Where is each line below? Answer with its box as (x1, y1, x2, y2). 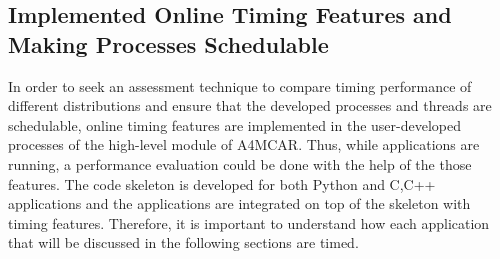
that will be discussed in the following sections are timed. (8, 232, 359, 253)
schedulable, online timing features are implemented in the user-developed (8, 114, 462, 135)
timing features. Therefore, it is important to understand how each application (8, 212, 490, 233)
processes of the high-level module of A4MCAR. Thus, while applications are (8, 134, 480, 155)
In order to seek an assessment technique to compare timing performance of (8, 75, 472, 96)
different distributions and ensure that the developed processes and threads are (8, 95, 492, 116)
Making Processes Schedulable (8, 28, 329, 59)
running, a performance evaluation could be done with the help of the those (8, 153, 472, 174)
